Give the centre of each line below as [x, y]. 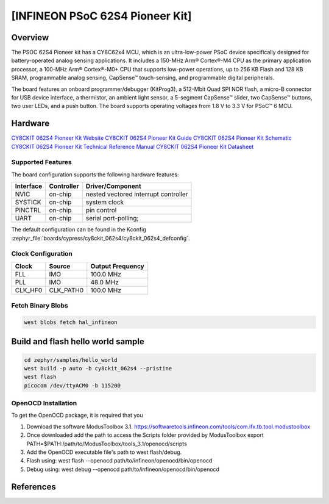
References [34, 487]
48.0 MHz [104, 282]
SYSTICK [28, 203]
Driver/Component [113, 186]
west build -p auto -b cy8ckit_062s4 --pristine [98, 368]
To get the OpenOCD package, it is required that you [77, 416]
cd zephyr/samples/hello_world [71, 360]
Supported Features [42, 162]
